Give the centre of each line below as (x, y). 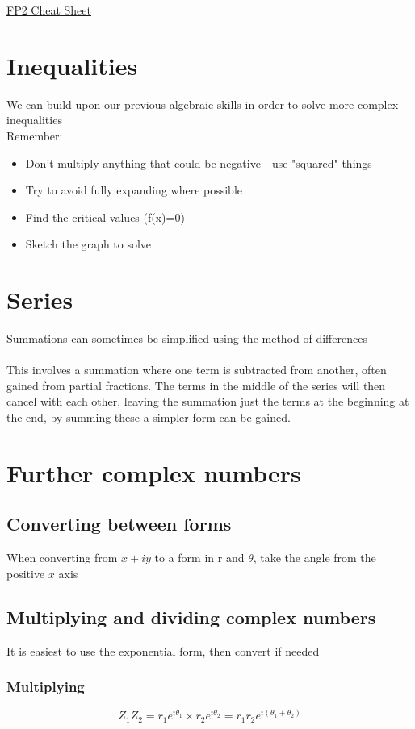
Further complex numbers (154, 472)
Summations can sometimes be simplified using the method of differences (187, 338)
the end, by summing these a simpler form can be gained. (149, 417)
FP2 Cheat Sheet (49, 10)
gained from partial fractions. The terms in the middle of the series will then (196, 385)
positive (26, 573)
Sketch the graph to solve (88, 244)
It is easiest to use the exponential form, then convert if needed (163, 650)
